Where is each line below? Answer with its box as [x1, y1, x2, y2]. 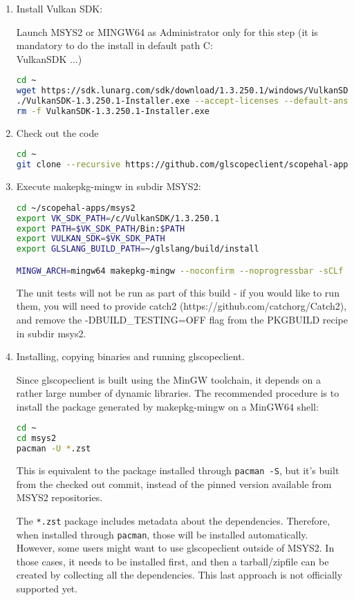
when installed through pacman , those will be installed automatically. [16, 527, 308, 541]
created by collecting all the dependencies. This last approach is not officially [16, 568, 343, 582]
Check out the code [16, 125, 99, 140]
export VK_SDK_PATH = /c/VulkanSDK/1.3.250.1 [16, 213, 220, 223]
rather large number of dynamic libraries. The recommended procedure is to [16, 386, 339, 400]
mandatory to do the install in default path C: [16, 38, 213, 53]
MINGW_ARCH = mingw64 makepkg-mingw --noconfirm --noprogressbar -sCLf [16, 265, 344, 276]
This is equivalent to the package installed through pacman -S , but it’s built [16, 463, 339, 478]
